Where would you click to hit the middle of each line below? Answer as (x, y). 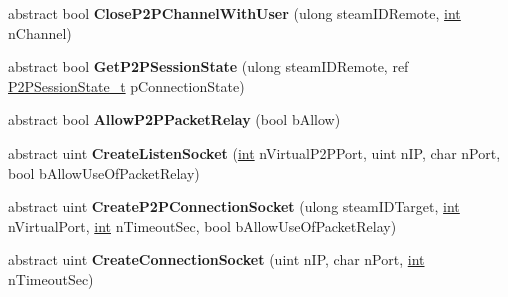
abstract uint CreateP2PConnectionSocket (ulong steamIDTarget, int (234, 206)
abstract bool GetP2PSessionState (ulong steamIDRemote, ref (208, 66)
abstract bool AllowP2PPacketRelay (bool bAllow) (174, 119)
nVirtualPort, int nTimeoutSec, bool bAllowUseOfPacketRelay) (202, 225)
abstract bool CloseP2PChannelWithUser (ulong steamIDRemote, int (234, 13)
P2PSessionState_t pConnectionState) (126, 85)
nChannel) (40, 32)
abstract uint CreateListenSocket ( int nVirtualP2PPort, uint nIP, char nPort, (254, 152)
